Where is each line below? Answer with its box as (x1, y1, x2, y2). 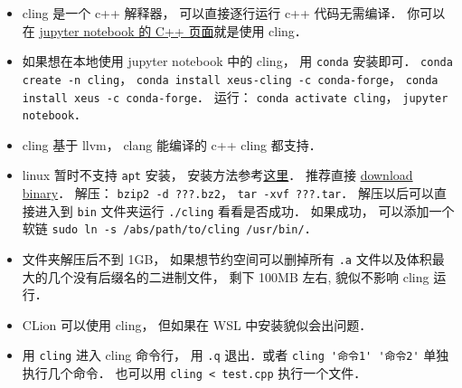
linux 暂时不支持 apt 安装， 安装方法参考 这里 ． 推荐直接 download (22, 166, 413, 185)
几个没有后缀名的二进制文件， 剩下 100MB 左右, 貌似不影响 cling (47, 267, 429, 286)
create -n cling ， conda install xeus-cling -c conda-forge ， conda (22, 69, 438, 88)
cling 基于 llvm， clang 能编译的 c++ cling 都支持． (22, 135, 322, 154)
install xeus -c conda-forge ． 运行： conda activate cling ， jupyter (22, 87, 448, 106)
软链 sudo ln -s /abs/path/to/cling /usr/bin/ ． (22, 219, 317, 238)
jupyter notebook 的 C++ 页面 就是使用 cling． (39, 21, 307, 40)
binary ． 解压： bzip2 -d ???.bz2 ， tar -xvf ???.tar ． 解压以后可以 (22, 184, 434, 203)
